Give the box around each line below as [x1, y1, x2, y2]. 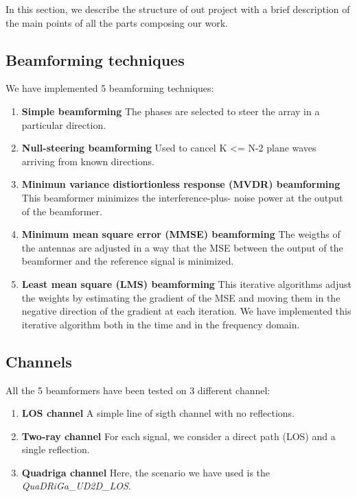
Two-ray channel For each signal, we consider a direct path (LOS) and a [21, 428, 336, 443]
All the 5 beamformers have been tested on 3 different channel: [5, 383, 270, 397]
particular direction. [21, 117, 106, 132]
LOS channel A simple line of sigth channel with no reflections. [21, 406, 295, 420]
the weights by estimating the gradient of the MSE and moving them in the [21, 290, 341, 304]
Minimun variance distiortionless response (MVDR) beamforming [21, 177, 341, 191]
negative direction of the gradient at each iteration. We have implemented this [21, 304, 352, 318]
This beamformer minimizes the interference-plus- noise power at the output [21, 190, 343, 204]
